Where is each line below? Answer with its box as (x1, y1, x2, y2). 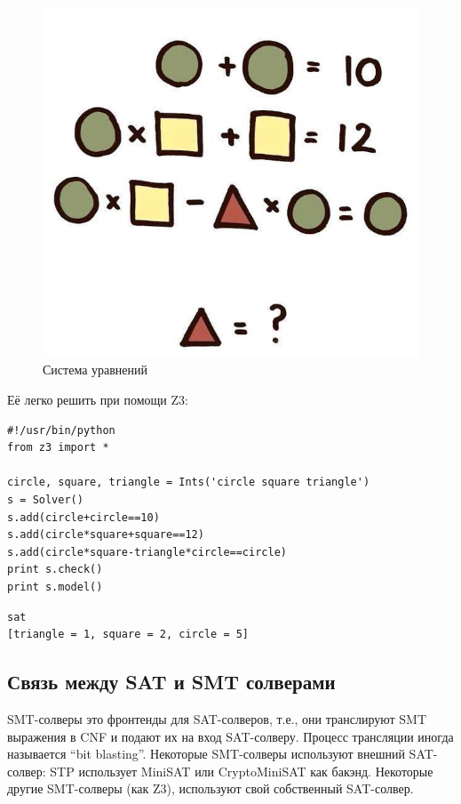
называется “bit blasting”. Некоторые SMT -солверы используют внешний (7, 744, 405, 763)
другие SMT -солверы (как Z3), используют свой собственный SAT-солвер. (7, 779, 414, 798)
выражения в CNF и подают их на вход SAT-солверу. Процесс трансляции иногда (7, 727, 454, 745)
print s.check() (7, 563, 103, 576)
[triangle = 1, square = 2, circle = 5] (7, 628, 250, 641)
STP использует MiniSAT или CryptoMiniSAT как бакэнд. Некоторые (50, 761, 433, 780)
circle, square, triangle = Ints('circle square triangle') (7, 476, 370, 489)
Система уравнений (43, 360, 148, 379)
